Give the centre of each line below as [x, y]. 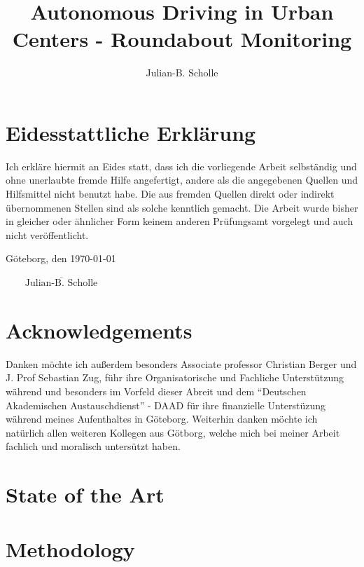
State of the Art [85, 494]
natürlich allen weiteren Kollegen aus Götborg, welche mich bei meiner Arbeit [173, 432]
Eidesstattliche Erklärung [131, 132]
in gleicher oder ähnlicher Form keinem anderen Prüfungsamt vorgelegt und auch [180, 221]
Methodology [70, 549]
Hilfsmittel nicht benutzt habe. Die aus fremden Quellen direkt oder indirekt [170, 194]
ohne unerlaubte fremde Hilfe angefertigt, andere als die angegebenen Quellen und [182, 180]
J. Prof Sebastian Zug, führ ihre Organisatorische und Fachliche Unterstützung [175, 377]
